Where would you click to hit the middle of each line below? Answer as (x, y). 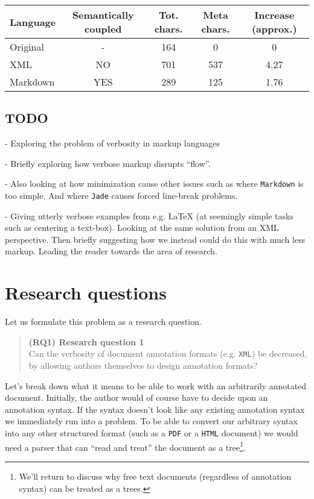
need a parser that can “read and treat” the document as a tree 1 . (125, 446)
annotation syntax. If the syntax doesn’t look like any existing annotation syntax (155, 409)
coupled (103, 29)
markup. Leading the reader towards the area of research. (111, 251)
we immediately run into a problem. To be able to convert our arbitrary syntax (151, 421)
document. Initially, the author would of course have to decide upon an (136, 397)
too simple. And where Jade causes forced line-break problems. (121, 196)
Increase (274, 15)
